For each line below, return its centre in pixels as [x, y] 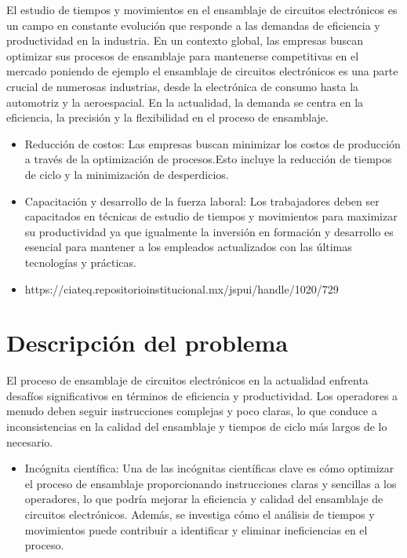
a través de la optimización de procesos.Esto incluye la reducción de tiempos [208, 159]
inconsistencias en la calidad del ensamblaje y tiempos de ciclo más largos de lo [197, 426]
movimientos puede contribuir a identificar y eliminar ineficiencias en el [196, 529]
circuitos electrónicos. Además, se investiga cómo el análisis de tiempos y [200, 514]
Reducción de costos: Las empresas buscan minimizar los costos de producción [213, 143]
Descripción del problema [147, 343]
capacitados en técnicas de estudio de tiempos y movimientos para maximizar [211, 216]
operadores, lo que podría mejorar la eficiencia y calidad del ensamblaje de [204, 499]
